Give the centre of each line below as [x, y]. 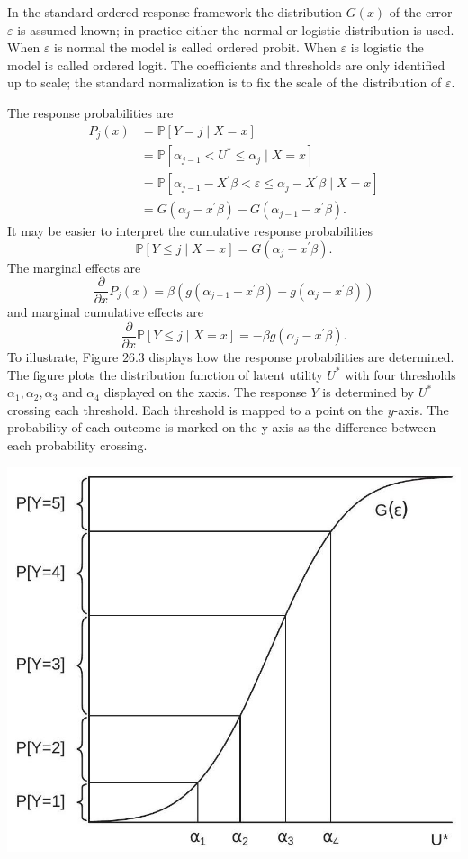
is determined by [369, 392]
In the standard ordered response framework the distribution [175, 12]
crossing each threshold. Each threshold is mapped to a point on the [195, 409]
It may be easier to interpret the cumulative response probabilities [190, 231]
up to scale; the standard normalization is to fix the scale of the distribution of [225, 82]
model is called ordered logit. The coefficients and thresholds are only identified [226, 64]
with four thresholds [400, 374]
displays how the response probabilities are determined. [301, 357]
